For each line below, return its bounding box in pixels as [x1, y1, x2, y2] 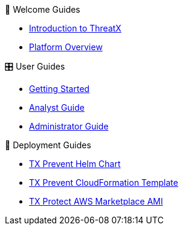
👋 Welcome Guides [5, 4, 80, 15]
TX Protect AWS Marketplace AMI [29, 196, 163, 206]
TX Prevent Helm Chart [29, 159, 121, 169]
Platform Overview [29, 42, 103, 52]
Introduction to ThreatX [29, 23, 121, 33]
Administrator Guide [29, 121, 109, 131]
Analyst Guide [29, 102, 85, 113]
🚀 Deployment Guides [5, 140, 91, 150]
